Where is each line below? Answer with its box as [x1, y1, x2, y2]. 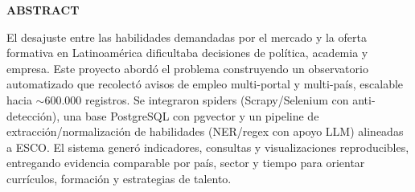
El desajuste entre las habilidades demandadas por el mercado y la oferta [6, 28, 367, 45]
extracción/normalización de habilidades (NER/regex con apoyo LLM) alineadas [6, 123, 404, 140]
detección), [6, 107, 60, 124]
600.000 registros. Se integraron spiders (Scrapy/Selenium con [44, 91, 349, 108]
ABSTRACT [6, 2, 80, 18]
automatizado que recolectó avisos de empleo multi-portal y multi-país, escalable [6, 76, 404, 92]
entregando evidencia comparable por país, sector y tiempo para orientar [6, 154, 365, 171]
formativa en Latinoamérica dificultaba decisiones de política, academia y [6, 44, 368, 61]
